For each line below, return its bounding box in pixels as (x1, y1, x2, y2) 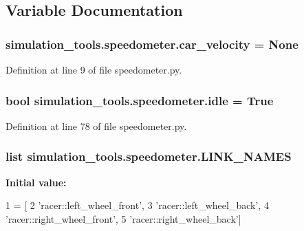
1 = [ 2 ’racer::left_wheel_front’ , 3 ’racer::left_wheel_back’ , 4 (6, 198, 269, 212)
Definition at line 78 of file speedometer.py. (6, 118, 187, 133)
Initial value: (6, 175, 67, 189)
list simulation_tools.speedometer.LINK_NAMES (6, 148, 292, 165)
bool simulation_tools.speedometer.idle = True (6, 91, 274, 109)
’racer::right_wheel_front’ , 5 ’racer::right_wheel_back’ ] (6, 211, 241, 225)
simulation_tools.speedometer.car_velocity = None (6, 35, 298, 52)
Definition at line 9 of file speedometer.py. (6, 63, 182, 76)
